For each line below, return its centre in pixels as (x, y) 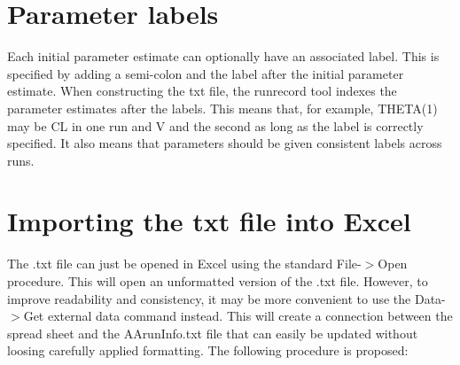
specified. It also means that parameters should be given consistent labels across (225, 143)
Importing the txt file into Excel (209, 221)
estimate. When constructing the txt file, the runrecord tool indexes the (202, 91)
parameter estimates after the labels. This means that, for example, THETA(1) (222, 108)
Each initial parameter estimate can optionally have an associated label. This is (223, 56)
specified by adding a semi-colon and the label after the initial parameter (206, 73)
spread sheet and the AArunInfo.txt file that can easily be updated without (213, 333)
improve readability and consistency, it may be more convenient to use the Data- (226, 298)
